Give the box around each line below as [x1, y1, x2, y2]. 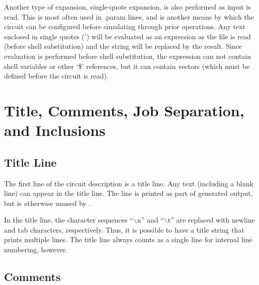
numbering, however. [4, 244, 68, 255]
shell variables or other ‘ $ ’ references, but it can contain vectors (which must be [4, 60, 250, 71]
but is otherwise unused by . [4, 197, 91, 208]
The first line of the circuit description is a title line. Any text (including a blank [4, 178, 253, 188]
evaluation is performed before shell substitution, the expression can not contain [4, 50, 251, 61]
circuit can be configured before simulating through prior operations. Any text [4, 21, 245, 32]
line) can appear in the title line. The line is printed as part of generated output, [4, 188, 253, 198]
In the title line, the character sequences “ [4, 215, 133, 225]
